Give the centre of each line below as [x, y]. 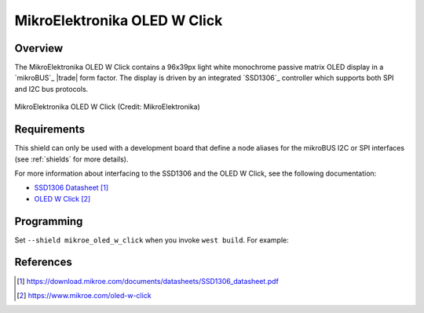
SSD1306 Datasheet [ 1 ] [71, 187]
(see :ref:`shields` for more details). [71, 159]
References [43, 262]
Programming [49, 221]
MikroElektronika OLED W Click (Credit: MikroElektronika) [107, 107]
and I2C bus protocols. [51, 89]
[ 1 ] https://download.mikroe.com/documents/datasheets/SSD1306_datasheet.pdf [148, 281]
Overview [39, 48]
